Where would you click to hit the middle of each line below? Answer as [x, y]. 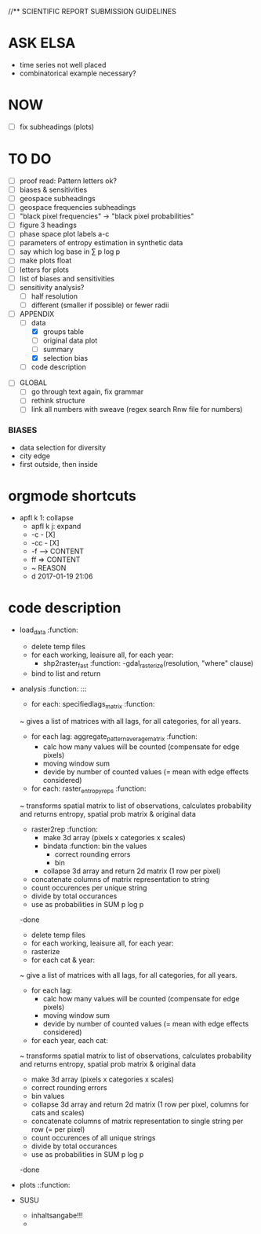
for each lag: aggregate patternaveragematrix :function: [114, 737]
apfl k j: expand [56, 526]
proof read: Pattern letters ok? [68, 181]
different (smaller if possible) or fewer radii [100, 305]
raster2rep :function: [64, 829]
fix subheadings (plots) [57, 127]
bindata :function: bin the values [95, 846]
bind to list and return [66, 674]
